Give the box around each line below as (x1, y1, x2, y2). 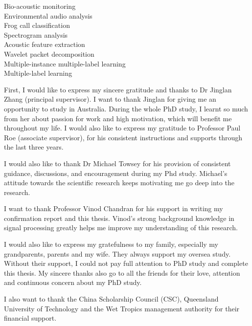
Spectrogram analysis (4, 29, 68, 40)
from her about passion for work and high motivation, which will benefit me (4, 113, 232, 123)
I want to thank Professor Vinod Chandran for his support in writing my (4, 203, 223, 214)
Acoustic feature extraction (4, 39, 85, 49)
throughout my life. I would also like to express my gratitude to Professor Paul (4, 123, 241, 133)
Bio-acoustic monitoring (4, 1, 76, 11)
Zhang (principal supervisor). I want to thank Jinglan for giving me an (4, 94, 216, 104)
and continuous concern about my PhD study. (4, 277, 142, 287)
